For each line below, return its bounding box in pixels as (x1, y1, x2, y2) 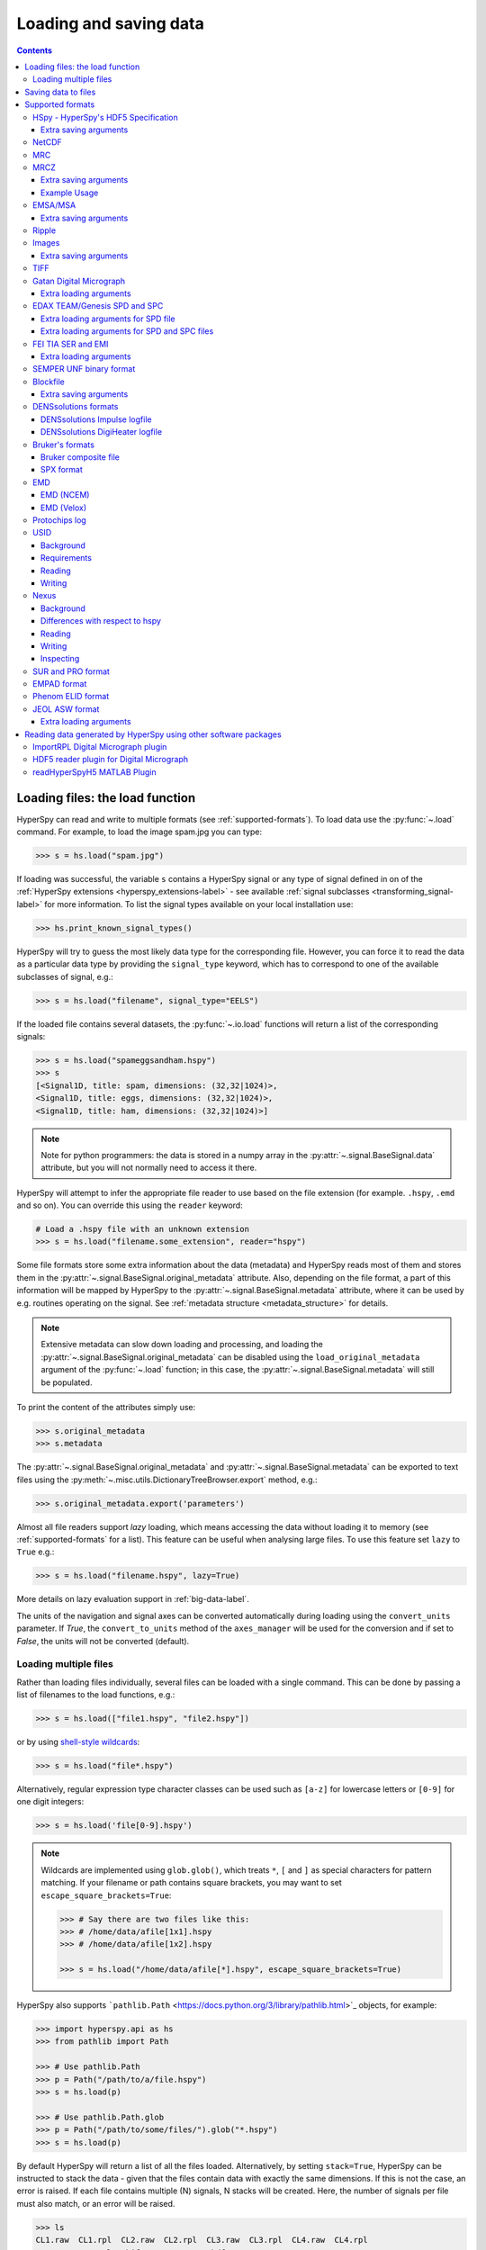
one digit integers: (16, 1796, 85, 1807)
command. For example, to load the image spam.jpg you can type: (16, 826, 263, 837)
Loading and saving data (16, 13, 204, 33)
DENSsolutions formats (32, 401, 119, 412)
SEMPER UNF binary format (32, 364, 136, 374)
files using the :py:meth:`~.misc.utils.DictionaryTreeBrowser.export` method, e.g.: (16, 1474, 319, 1485)
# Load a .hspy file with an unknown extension (35, 1224, 249, 1235)
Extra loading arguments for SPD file (40, 313, 175, 324)
